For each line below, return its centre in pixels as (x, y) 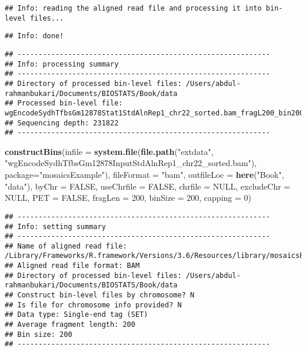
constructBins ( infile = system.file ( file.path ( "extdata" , (109, 151)
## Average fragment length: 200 (70, 325)
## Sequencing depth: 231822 (62, 123)
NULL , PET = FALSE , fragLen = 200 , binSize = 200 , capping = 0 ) (128, 198)
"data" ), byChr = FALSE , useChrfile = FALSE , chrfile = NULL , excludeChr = (148, 186)
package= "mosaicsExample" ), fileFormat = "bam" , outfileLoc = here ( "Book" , (144, 175)
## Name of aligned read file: (66, 246)
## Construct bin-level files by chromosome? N (100, 295)
